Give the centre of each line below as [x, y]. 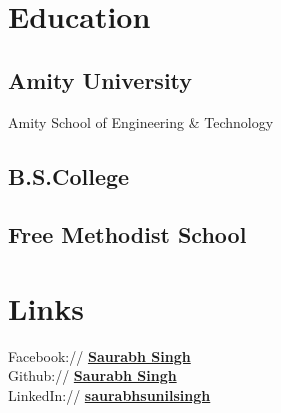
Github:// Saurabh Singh [92, 375]
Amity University [100, 79]
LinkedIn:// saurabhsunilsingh [109, 395]
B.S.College [69, 175]
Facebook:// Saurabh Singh [99, 355]
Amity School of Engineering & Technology [141, 121]
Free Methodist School [127, 234]
